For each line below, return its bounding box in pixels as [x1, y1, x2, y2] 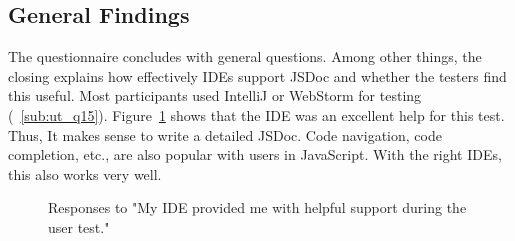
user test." [48, 216, 110, 237]
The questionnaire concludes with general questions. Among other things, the [8, 46, 482, 67]
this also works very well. [8, 163, 162, 184]
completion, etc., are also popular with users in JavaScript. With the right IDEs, [8, 144, 502, 165]
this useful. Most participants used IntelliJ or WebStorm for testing [8, 85, 422, 106]
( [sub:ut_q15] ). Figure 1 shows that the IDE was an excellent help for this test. [8, 104, 505, 125]
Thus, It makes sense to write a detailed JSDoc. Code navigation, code [8, 124, 442, 145]
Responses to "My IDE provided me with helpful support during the [48, 197, 467, 218]
